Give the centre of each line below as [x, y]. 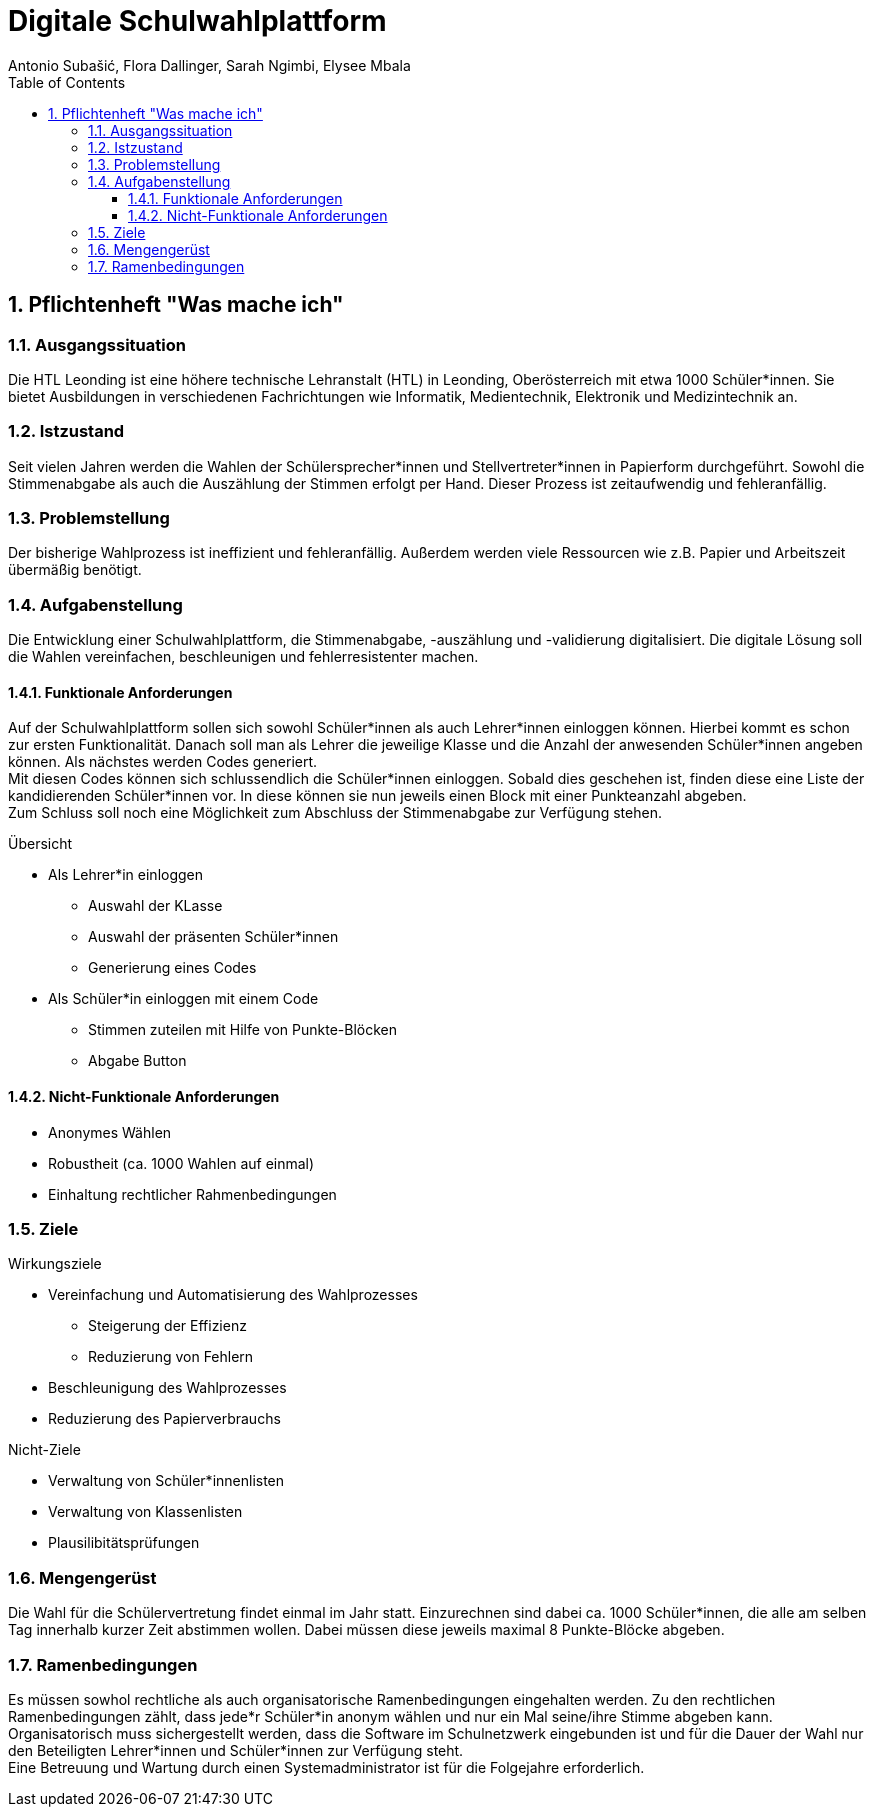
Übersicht [40, 844]
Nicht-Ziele [44, 1450]
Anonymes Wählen [110, 1132]
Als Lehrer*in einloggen [126, 875]
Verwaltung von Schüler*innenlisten [166, 1481]
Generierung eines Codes [172, 968]
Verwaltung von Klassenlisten [145, 1512]
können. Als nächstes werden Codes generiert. [163, 762]
